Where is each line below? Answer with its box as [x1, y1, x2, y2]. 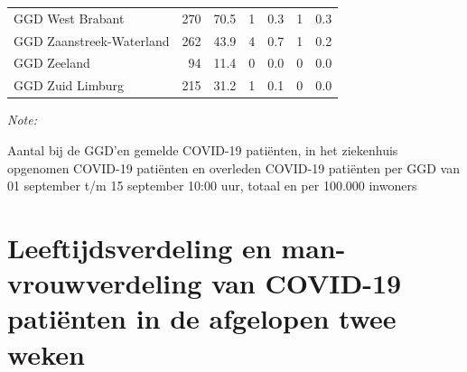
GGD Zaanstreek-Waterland [14, 31, 170, 50]
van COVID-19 [210, 265, 402, 302]
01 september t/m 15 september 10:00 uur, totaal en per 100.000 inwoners [7, 176, 417, 195]
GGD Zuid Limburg [14, 76, 124, 95]
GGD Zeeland [14, 53, 90, 72]
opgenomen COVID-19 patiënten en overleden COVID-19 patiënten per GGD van [7, 158, 460, 177]
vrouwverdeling [7, 265, 202, 302]
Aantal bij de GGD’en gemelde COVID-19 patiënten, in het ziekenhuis [7, 140, 398, 159]
